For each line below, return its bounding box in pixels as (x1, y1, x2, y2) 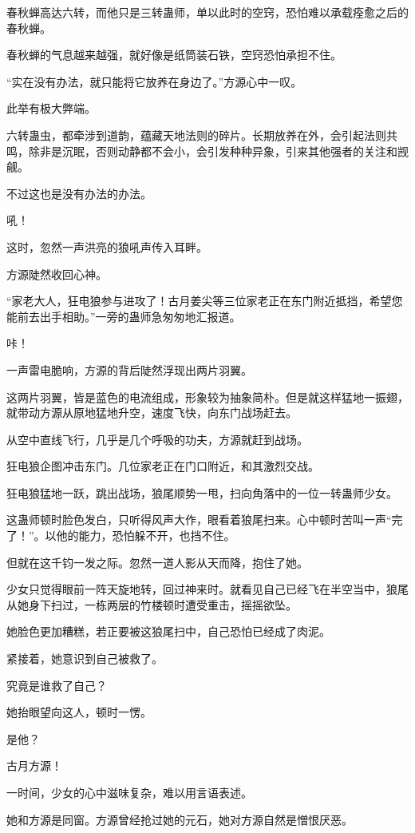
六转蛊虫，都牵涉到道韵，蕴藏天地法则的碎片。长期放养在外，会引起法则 (6, 126, 386, 143)
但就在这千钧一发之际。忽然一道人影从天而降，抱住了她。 (6, 553, 308, 570)
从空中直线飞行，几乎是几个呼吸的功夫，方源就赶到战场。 (6, 430, 308, 447)
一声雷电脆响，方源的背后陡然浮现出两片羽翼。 (6, 361, 252, 378)
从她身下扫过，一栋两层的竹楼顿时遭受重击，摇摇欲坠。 (6, 596, 297, 613)
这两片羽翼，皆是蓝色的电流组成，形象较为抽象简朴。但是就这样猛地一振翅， (6, 388, 409, 405)
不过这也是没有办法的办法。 (6, 184, 152, 201)
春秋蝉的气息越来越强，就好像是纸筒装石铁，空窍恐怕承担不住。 (6, 46, 342, 63)
